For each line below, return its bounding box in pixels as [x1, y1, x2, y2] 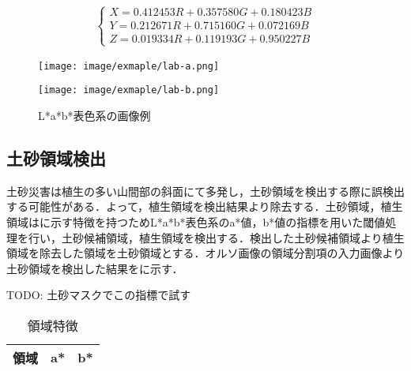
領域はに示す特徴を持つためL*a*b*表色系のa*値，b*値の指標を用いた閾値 [6, 213, 386, 230]
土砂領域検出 [6, 145, 106, 170]
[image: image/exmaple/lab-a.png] [38, 60, 220, 72]
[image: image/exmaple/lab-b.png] [38, 84, 220, 96]
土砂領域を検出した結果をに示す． [6, 260, 183, 276]
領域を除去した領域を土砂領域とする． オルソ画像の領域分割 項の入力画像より [6, 245, 405, 261]
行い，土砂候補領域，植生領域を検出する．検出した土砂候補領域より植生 [28, 229, 405, 245]
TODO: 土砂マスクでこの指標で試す [6, 287, 191, 303]
